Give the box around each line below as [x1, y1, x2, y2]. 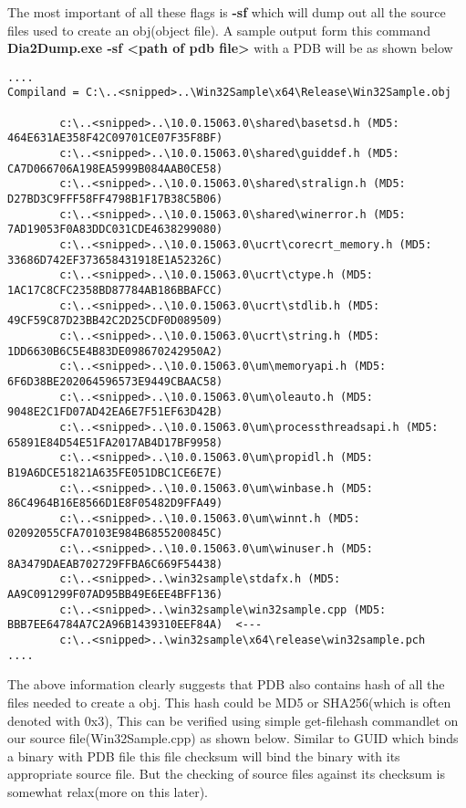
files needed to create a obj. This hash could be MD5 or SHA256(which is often [7, 692, 451, 711]
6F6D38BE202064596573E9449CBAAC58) [7, 374, 223, 388]
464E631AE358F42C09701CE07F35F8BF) [7, 131, 223, 145]
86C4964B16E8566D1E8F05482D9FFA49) [7, 497, 223, 510]
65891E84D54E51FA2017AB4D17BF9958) [7, 435, 223, 449]
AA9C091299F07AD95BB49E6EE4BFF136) [7, 588, 223, 602]
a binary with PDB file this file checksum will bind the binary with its [7, 746, 400, 765]
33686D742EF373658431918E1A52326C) [7, 253, 223, 267]
